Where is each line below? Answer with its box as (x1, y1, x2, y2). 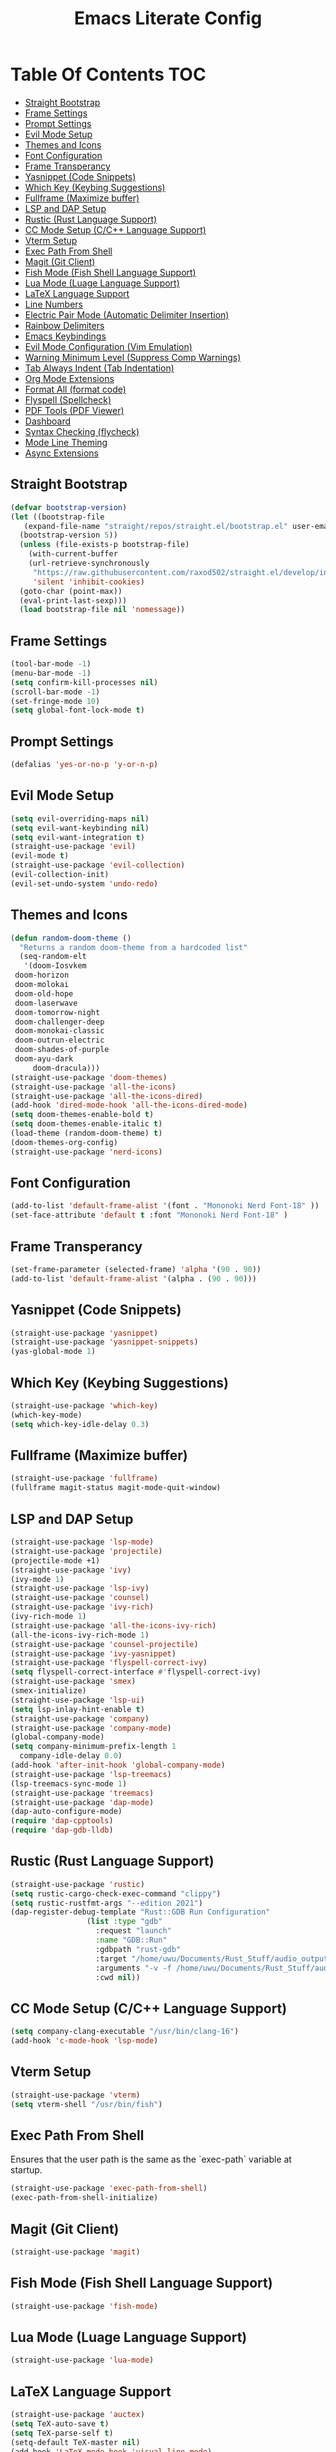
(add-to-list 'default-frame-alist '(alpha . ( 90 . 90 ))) (10, 1273, 257, 1284)
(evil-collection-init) (10, 870, 110, 880)
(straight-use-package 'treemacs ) (10, 1788, 155, 1798)
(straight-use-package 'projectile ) (10, 1546, 163, 1556)
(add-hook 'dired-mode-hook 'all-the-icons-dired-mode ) (10, 1100, 248, 1111)
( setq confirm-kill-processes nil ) (10, 677, 159, 687)
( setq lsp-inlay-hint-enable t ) (10, 1704, 145, 1714)
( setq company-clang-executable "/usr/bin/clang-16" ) (10, 2027, 240, 2037)
